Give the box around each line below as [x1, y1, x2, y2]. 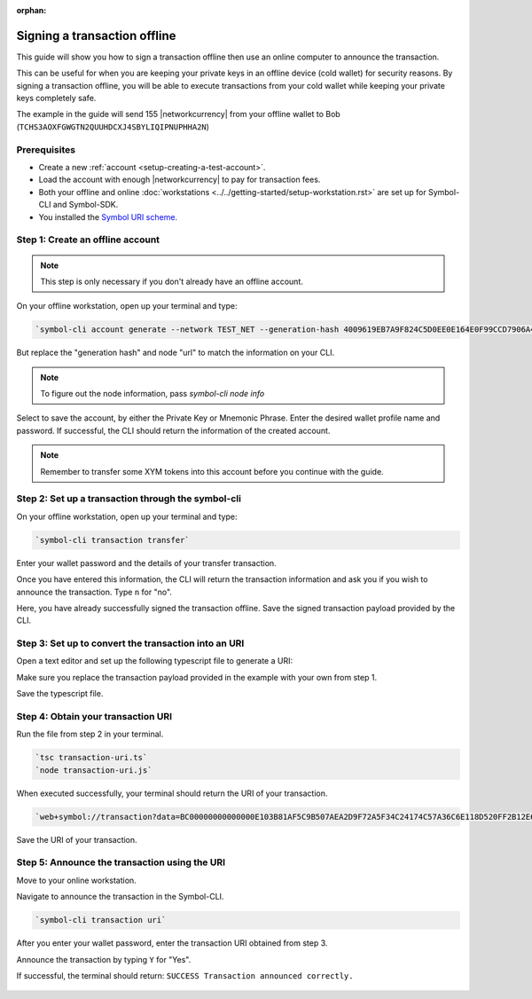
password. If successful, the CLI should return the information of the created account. [16, 425, 331, 436]
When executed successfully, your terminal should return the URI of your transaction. [16, 788, 328, 798]
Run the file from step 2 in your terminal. [16, 728, 164, 740]
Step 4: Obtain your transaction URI [16, 710, 173, 722]
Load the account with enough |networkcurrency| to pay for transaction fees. [38, 174, 321, 185]
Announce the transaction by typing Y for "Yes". [16, 954, 192, 964]
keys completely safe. [16, 93, 97, 104]
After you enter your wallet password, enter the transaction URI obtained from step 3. [16, 938, 328, 948]
